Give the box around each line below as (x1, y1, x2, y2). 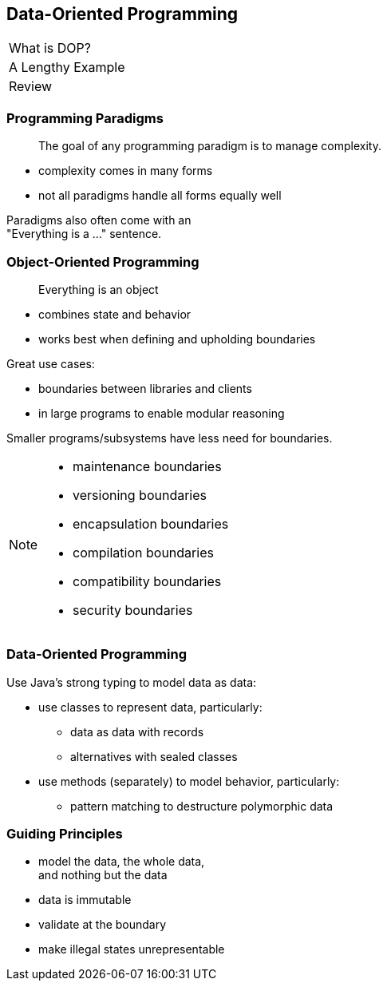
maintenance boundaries (73, 458, 222, 474)
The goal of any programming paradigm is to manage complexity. (38, 139, 381, 153)
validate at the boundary (38, 918, 167, 932)
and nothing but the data (38, 868, 168, 882)
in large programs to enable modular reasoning (38, 406, 285, 420)
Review (9, 78, 53, 95)
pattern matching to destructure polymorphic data (70, 799, 334, 813)
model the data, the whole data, (38, 854, 205, 869)
